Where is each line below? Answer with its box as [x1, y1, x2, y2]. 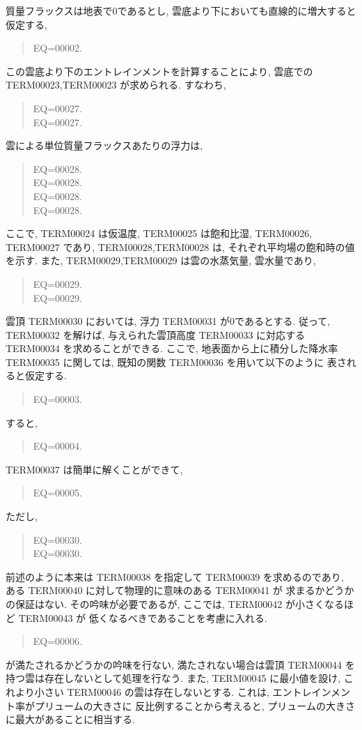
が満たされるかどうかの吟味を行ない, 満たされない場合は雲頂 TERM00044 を [6, 657, 355, 671]
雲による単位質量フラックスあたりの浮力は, [6, 138, 203, 153]
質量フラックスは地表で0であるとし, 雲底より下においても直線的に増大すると [6, 3, 356, 17]
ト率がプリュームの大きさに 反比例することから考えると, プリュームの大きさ [6, 698, 355, 713]
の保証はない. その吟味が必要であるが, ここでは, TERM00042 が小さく [6, 597, 324, 611]
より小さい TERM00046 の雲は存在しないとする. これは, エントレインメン [15, 684, 351, 699]
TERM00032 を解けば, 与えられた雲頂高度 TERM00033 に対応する [6, 327, 306, 342]
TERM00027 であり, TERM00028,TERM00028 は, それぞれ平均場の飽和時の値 [6, 239, 355, 254]
